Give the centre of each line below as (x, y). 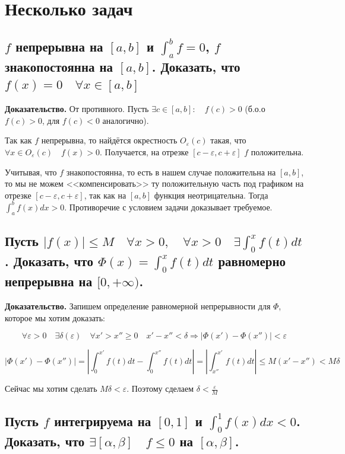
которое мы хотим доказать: (55, 317)
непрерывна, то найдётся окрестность (109, 140)
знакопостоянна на (59, 66)
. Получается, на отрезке (144, 151)
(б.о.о (255, 109)
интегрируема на (103, 421)
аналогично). (126, 120)
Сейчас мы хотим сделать (51, 389)
